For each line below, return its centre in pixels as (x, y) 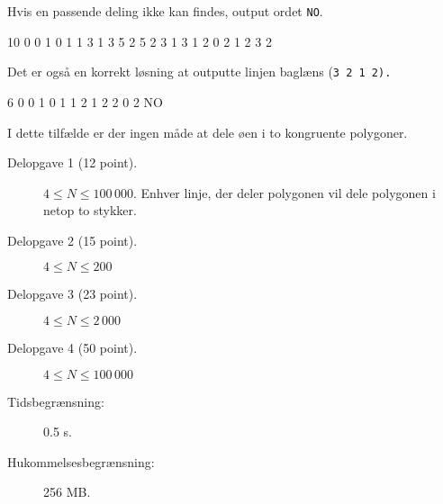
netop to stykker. (90, 210)
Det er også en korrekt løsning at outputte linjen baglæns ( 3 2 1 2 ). (199, 72)
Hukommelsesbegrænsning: (81, 461)
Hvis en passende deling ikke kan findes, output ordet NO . (165, 11)
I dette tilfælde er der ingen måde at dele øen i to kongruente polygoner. (208, 132)
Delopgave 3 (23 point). (72, 294)
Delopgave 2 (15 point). (72, 240)
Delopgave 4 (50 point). (72, 348)
